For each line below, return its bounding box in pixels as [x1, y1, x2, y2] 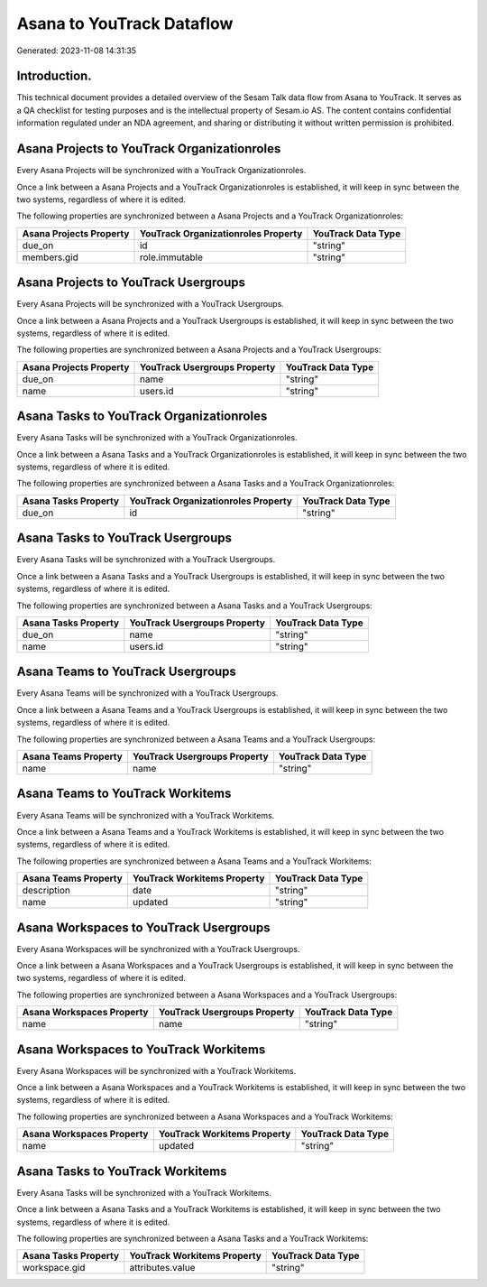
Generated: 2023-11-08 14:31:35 [16, 45, 137, 56]
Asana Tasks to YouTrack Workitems [16, 1163, 227, 1179]
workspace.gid [22, 1262, 86, 1274]
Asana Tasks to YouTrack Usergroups [16, 531, 232, 546]
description [22, 884, 71, 897]
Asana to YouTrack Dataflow [16, 14, 234, 33]
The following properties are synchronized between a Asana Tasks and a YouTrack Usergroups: [16, 600, 373, 611]
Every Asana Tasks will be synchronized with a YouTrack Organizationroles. [16, 432, 298, 443]
